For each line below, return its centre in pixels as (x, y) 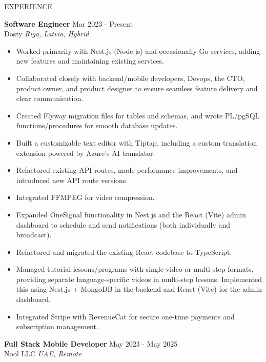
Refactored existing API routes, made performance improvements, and (127, 170)
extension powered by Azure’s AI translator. (86, 153)
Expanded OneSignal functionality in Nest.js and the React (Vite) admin (131, 214)
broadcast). (34, 235)
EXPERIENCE (28, 6)
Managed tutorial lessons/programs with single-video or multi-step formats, (135, 269)
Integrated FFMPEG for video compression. (85, 197)
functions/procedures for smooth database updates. (97, 125)
